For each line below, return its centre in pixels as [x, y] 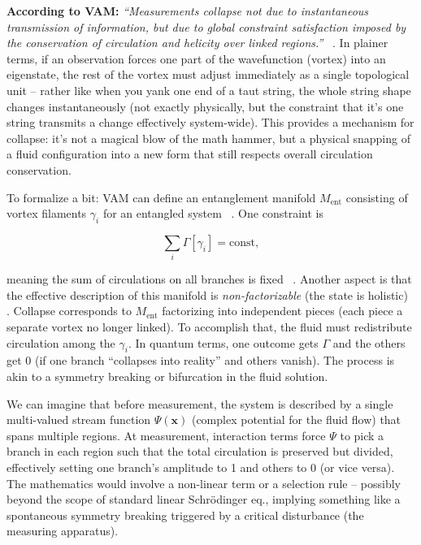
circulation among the [61, 342]
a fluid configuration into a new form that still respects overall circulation [190, 154]
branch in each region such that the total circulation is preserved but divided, [200, 451]
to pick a [362, 435]
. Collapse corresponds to [69, 311]
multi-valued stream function [79, 420]
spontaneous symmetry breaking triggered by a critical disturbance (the [185, 515]
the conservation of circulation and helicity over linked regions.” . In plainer [197, 43]
